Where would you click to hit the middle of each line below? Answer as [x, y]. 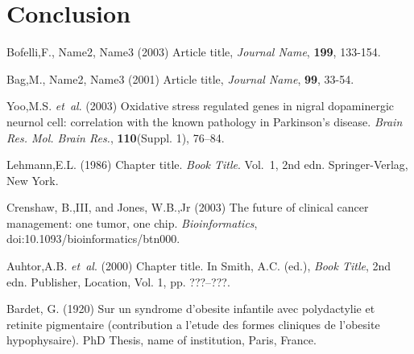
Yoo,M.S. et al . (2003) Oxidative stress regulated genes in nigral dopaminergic [200, 106]
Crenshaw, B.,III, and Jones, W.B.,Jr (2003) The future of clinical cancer [188, 207]
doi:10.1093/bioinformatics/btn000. [93, 239]
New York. [33, 180]
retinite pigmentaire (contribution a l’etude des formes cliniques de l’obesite [193, 324]
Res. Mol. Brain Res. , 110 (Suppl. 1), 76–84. [116, 137]
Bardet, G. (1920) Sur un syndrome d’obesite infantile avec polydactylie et [191, 309]
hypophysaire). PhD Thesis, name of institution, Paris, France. [161, 340]
